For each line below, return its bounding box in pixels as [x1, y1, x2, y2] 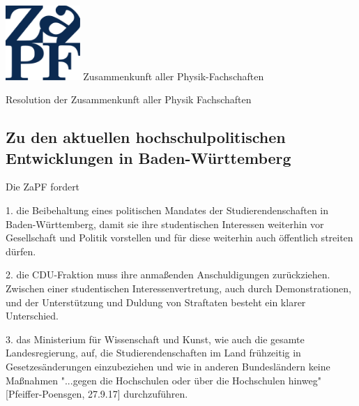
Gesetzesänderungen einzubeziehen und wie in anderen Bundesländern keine [6, 359, 330, 373]
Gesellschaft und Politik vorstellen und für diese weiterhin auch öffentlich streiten [6, 230, 353, 245]
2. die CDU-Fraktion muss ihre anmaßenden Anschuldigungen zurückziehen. [6, 267, 330, 282]
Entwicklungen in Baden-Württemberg [6, 146, 291, 168]
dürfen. [6, 243, 36, 258]
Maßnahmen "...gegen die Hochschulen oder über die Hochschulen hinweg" [6, 373, 321, 387]
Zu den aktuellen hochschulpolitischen [6, 126, 286, 148]
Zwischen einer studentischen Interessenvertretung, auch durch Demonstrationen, [6, 281, 351, 295]
